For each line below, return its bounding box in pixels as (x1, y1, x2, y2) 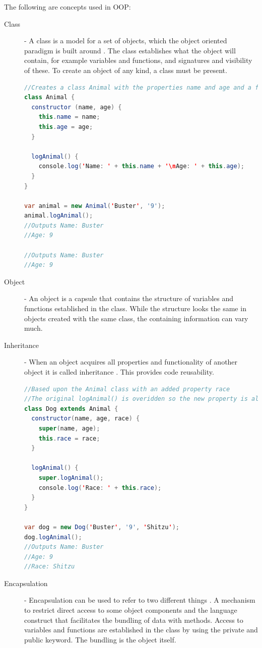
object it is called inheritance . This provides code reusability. (24, 367, 214, 377)
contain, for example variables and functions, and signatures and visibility (24, 55, 252, 65)
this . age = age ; (38, 123, 93, 130)
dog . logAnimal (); (24, 533, 82, 541)
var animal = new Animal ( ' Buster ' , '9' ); (24, 202, 165, 209)
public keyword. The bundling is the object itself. (24, 634, 176, 644)
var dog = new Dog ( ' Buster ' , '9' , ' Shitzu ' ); (24, 523, 180, 531)
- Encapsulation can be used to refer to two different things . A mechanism (24, 595, 255, 605)
